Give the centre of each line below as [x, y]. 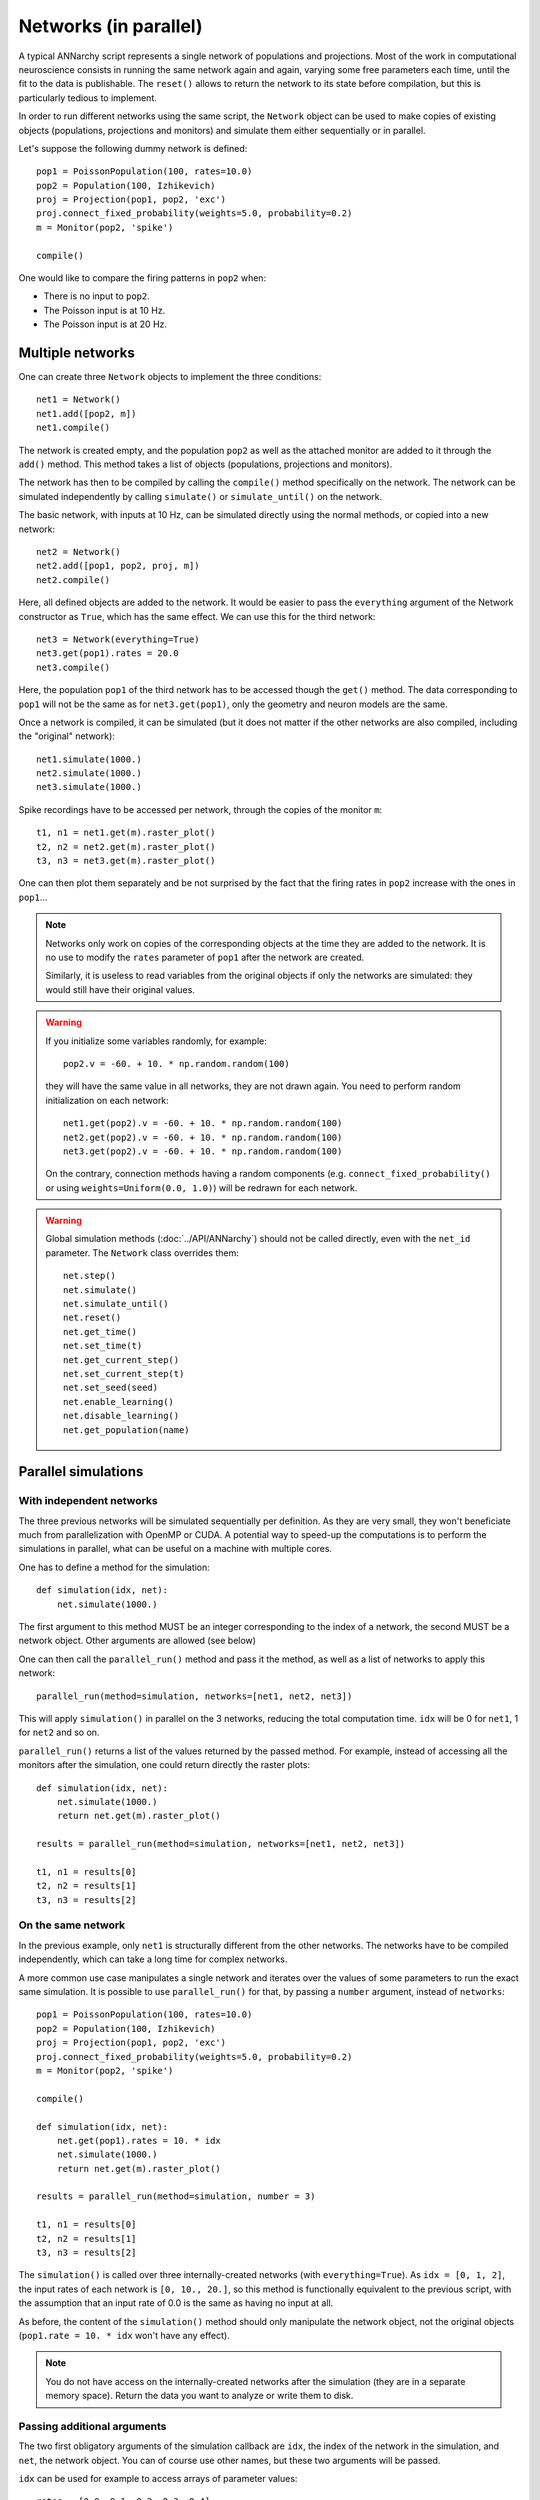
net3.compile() [73, 667]
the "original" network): [66, 736]
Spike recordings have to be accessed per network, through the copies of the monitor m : [200, 809]
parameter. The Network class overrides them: [142, 1252]
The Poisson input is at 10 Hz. [104, 310]
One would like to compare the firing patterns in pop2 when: [142, 278]
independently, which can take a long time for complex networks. [153, 1959]
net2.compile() [73, 579]
